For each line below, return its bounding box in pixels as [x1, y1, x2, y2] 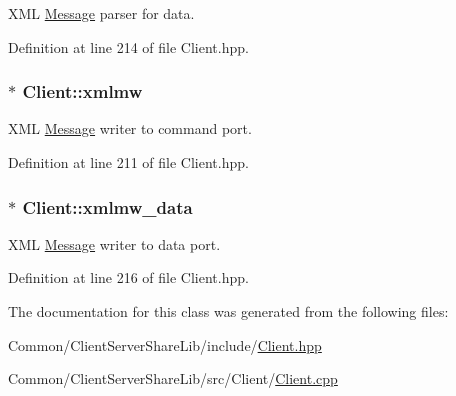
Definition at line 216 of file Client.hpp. [8, 267, 249, 288]
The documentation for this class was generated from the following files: [8, 301, 449, 321]
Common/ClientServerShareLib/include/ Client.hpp [8, 334, 322, 355]
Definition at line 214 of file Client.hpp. [8, 36, 249, 57]
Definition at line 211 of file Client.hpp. [8, 152, 249, 172]
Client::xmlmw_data [22, 194, 193, 219]
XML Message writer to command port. [8, 118, 252, 139]
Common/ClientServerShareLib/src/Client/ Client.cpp [8, 368, 338, 389]
